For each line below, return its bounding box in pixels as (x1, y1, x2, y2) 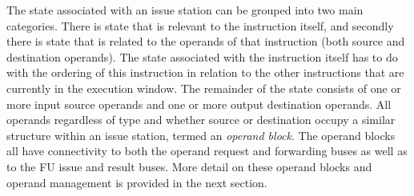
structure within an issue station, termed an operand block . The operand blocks (6, 126, 396, 143)
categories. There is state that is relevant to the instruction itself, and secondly (6, 17, 394, 34)
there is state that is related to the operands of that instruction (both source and (6, 33, 405, 50)
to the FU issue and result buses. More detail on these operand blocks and (6, 158, 372, 174)
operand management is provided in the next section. (6, 174, 267, 190)
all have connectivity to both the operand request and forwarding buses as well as (6, 142, 408, 159)
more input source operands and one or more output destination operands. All (6, 95, 392, 112)
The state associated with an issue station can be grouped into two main (6, 2, 364, 18)
